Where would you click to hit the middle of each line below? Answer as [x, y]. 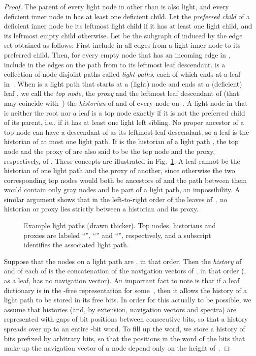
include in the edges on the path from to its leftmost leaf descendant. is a [115, 64]
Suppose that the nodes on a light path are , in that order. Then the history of [123, 261]
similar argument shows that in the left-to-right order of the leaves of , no [116, 199]
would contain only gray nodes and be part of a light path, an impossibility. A [122, 190]
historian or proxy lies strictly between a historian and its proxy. [101, 209]
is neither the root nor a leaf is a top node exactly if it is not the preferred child [125, 112]
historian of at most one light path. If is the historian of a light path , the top [121, 141]
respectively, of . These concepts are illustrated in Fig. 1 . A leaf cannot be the [122, 161]
